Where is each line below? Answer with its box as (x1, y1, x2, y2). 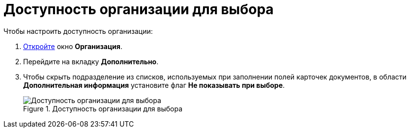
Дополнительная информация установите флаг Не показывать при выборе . (23, 80, 285, 89)
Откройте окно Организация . (23, 42, 122, 51)
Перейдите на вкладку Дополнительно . (23, 57, 159, 66)
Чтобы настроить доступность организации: (3, 26, 153, 35)
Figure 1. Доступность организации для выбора (23, 104, 183, 113)
